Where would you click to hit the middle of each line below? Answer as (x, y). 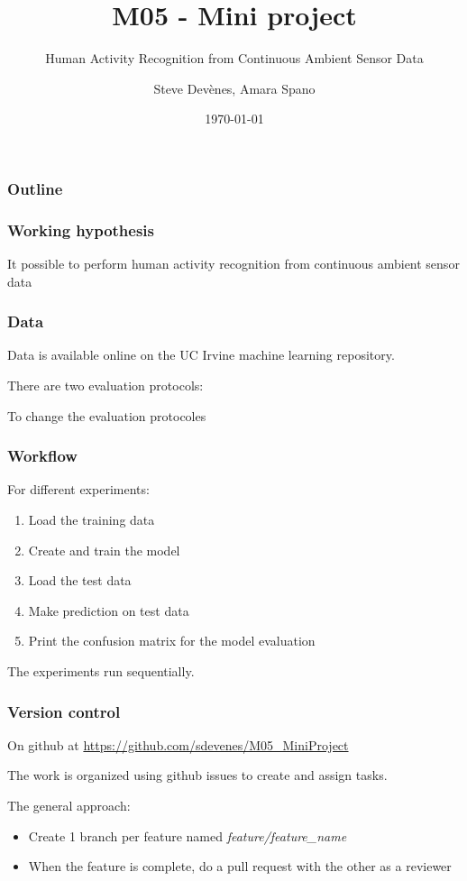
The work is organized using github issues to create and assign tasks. (197, 775)
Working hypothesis (81, 229)
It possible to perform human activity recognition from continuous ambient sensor (233, 264)
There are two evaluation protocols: (105, 385)
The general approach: (69, 806)
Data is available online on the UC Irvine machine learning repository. (201, 355)
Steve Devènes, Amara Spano (234, 88)
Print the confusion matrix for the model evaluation (172, 641)
